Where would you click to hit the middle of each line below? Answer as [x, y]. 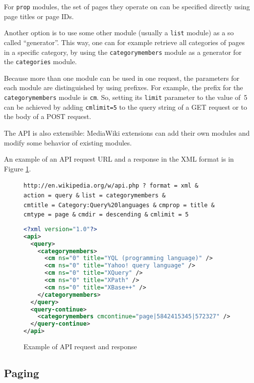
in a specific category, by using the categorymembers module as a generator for [123, 52]
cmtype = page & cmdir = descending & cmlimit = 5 [106, 215]
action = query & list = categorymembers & [95, 195]
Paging [22, 373]
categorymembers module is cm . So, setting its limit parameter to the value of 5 [126, 97]
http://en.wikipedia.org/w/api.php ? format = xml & [111, 186]
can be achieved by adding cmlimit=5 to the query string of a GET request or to [126, 107]
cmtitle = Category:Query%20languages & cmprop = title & [119, 205]
